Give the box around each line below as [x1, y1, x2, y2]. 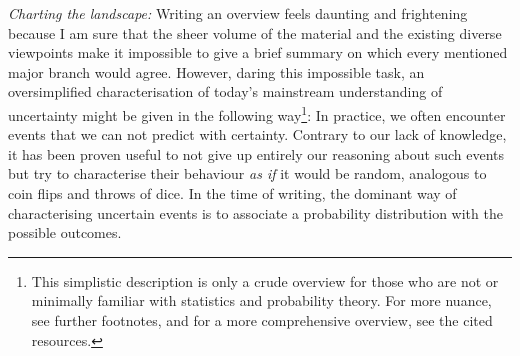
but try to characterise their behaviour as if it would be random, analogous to [8, 163, 487, 184]
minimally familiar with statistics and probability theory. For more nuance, [31, 290, 492, 311]
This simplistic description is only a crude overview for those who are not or [31, 270, 499, 291]
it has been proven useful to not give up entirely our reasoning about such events [8, 143, 504, 164]
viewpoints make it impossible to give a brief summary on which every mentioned [8, 42, 508, 63]
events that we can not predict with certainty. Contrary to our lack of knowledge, [8, 124, 507, 145]
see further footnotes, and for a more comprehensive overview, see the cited [31, 309, 493, 330]
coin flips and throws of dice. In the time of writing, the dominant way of [8, 183, 457, 203]
